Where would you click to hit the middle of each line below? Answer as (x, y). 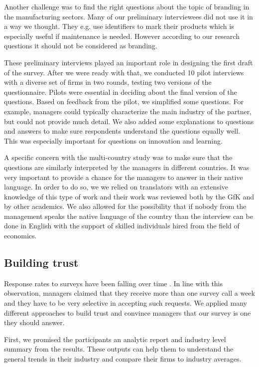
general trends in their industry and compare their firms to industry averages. (123, 359)
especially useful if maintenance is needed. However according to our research (122, 36)
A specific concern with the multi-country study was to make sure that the (118, 157)
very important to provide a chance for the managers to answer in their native (124, 177)
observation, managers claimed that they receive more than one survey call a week (129, 293)
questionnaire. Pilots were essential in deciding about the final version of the (121, 92)
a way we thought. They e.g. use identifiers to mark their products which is (119, 26)
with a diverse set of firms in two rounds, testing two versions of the (108, 82)
